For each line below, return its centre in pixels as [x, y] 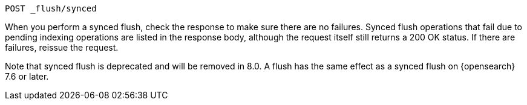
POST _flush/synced [51, 8]
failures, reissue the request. [62, 47]
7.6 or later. [27, 76]
